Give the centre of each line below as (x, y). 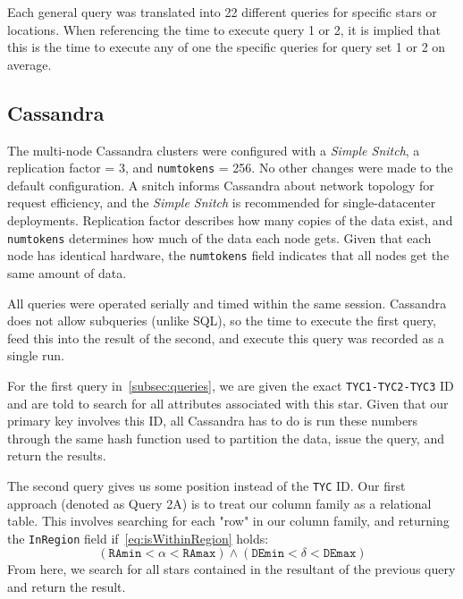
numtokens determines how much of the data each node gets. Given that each (219, 237)
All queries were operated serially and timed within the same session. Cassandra (227, 303)
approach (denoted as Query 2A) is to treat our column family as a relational (219, 503)
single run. (36, 355)
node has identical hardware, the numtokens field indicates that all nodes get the (228, 255)
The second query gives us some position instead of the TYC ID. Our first (206, 485)
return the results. (57, 456)
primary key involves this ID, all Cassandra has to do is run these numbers (213, 421)
